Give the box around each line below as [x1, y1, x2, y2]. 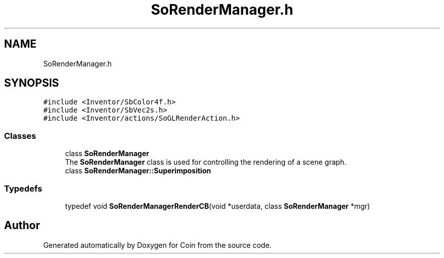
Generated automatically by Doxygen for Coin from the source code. [43, 240, 272, 249]
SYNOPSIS [4, 77, 59, 90]
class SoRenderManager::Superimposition [65, 166, 211, 175]
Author [4, 219, 40, 232]
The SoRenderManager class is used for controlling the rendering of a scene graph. [65, 158, 347, 167]
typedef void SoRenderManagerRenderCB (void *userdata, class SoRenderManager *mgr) [65, 201, 370, 210]
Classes [4, 130, 36, 141]
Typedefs [4, 183, 43, 194]
